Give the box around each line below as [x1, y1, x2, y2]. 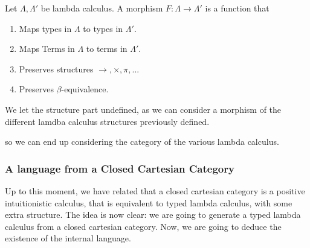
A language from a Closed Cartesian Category [5, 161, 234, 176]
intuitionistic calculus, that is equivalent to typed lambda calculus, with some [5, 196, 292, 209]
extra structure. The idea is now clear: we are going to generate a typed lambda [5, 208, 301, 221]
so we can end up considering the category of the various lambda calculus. [5, 135, 279, 148]
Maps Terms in [19, 42, 75, 55]
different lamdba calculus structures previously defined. [5, 115, 210, 127]
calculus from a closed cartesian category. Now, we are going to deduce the [5, 220, 282, 232]
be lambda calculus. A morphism [40, 2, 163, 14]
